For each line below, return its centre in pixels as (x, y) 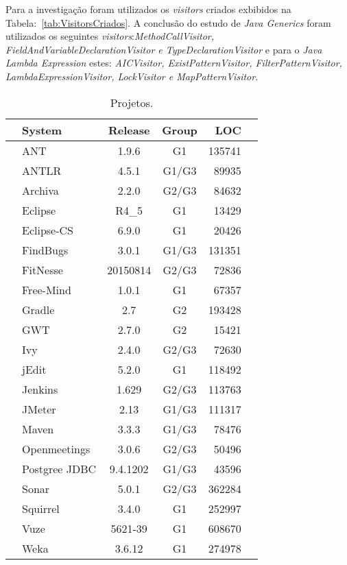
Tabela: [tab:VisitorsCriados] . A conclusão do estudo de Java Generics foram (168, 22)
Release (129, 130)
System (42, 130)
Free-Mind (47, 289)
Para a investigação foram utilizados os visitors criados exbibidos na (148, 9)
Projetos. (132, 102)
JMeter (39, 409)
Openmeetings (56, 448)
